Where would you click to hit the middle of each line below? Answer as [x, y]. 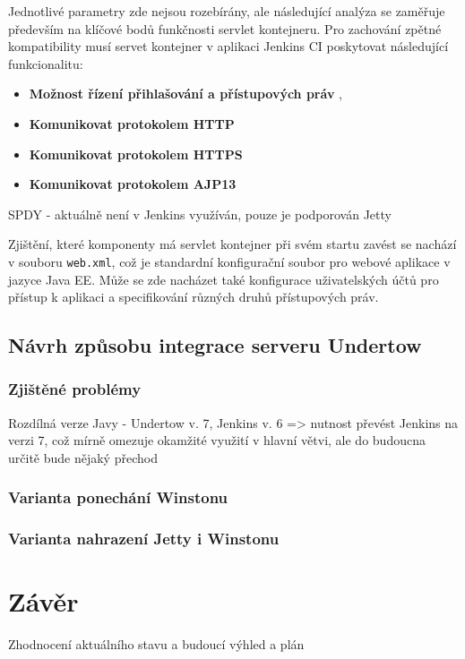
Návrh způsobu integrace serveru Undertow [215, 345]
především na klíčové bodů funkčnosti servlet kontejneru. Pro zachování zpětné [225, 28]
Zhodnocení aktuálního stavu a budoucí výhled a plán [156, 644]
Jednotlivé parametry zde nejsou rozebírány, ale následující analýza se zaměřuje [227, 11]
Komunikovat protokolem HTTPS [136, 154]
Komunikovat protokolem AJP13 [133, 184]
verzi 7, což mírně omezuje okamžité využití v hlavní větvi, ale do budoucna [217, 440]
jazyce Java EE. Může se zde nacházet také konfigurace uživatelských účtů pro [224, 279]
